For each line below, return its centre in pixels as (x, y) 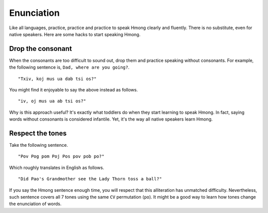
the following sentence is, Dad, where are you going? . (69, 67)
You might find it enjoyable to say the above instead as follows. (74, 90)
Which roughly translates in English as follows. (57, 168)
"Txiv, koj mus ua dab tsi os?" (57, 79)
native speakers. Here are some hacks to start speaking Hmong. (75, 34)
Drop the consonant (40, 49)
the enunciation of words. (35, 204)
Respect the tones (38, 133)
